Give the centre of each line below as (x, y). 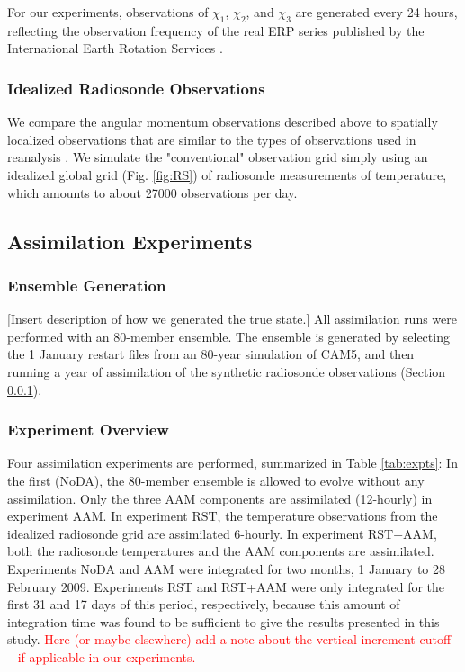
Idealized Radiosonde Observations (136, 88)
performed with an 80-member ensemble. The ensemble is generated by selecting (228, 336)
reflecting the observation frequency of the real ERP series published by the (216, 30)
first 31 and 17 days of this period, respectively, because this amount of (204, 604)
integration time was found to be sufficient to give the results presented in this (224, 621)
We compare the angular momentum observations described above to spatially (223, 122)
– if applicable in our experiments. (102, 656)
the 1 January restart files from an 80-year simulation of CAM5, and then (211, 354)
